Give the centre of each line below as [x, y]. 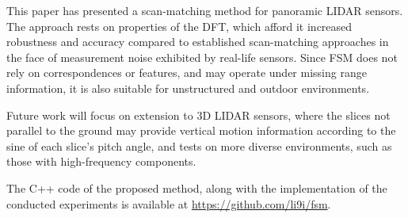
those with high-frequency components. [101, 161]
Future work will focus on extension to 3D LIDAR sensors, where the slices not [198, 115]
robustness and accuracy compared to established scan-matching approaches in [198, 42]
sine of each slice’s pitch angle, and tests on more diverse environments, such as [199, 145]
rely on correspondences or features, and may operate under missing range [187, 73]
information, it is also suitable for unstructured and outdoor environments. [188, 88]
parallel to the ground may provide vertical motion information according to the [201, 130]
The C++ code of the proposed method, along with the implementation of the [197, 187]
